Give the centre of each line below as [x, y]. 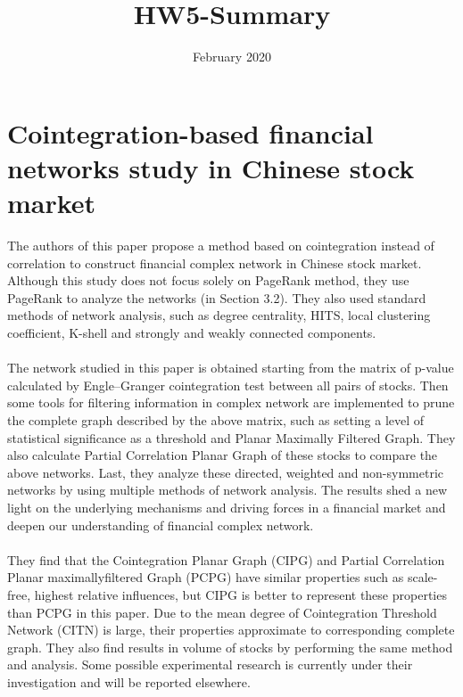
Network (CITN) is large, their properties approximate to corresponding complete [231, 630]
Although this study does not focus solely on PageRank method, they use [208, 280]
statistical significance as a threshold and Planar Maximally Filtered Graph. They [231, 437]
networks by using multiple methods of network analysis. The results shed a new [227, 490]
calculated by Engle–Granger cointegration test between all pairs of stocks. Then [228, 385]
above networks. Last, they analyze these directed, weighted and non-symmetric [226, 472]
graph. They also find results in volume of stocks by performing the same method [230, 647]
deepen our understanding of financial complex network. [161, 525]
